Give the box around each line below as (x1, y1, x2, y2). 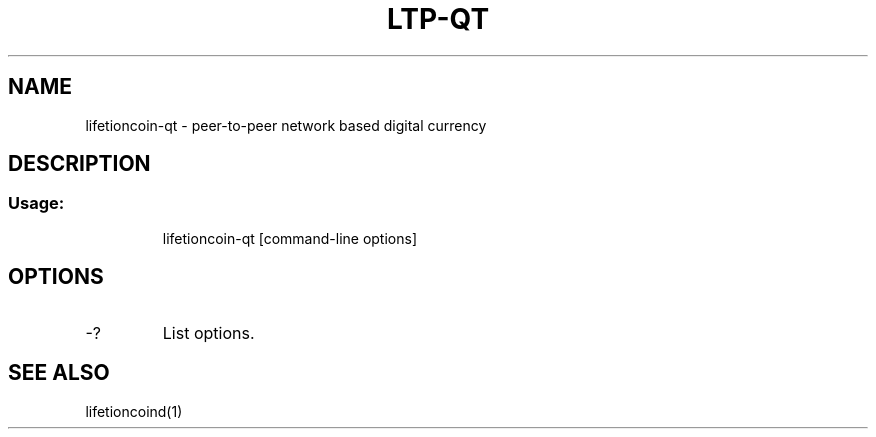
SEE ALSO (8, 360, 110, 386)
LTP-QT (386, 2, 490, 36)
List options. (162, 322, 255, 343)
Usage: (8, 193, 65, 214)
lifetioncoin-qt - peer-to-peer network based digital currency (85, 116, 487, 134)
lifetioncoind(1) (85, 402, 183, 420)
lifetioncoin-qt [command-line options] (162, 229, 417, 247)
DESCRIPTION (8, 151, 151, 177)
